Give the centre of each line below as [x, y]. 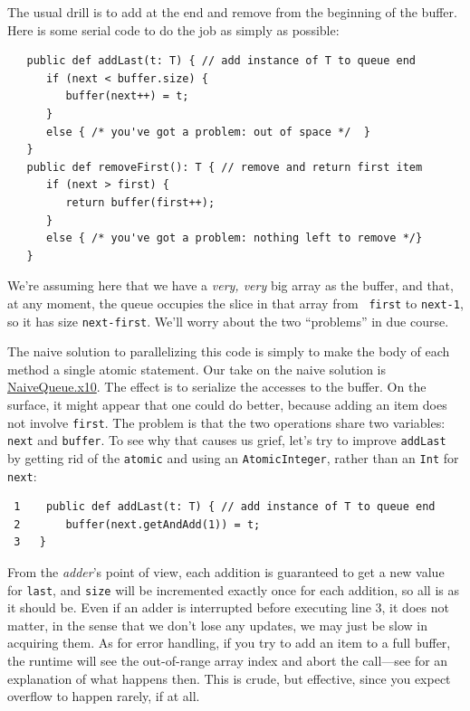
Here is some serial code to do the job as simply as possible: [173, 29]
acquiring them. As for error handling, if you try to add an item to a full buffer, [229, 643]
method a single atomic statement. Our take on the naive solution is [197, 369]
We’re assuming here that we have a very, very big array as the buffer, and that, [230, 285]
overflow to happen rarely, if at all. [104, 696]
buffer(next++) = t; [127, 96]
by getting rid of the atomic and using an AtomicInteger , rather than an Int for [233, 457]
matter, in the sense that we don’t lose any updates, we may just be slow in [218, 625]
